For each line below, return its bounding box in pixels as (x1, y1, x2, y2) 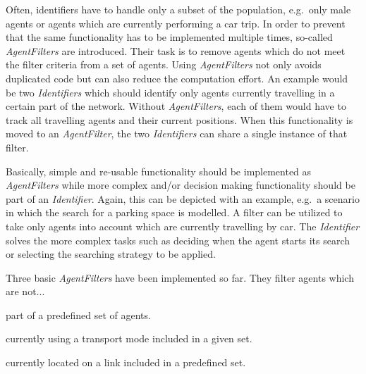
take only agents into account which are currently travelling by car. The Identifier (6, 218, 360, 233)
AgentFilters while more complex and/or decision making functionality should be (6, 177, 355, 192)
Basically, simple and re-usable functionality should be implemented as (6, 163, 312, 178)
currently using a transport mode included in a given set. (6, 331, 252, 346)
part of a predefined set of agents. (6, 307, 151, 322)
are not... (6, 284, 45, 299)
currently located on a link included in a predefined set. (6, 355, 246, 370)
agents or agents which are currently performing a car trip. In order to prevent (6, 15, 346, 30)
